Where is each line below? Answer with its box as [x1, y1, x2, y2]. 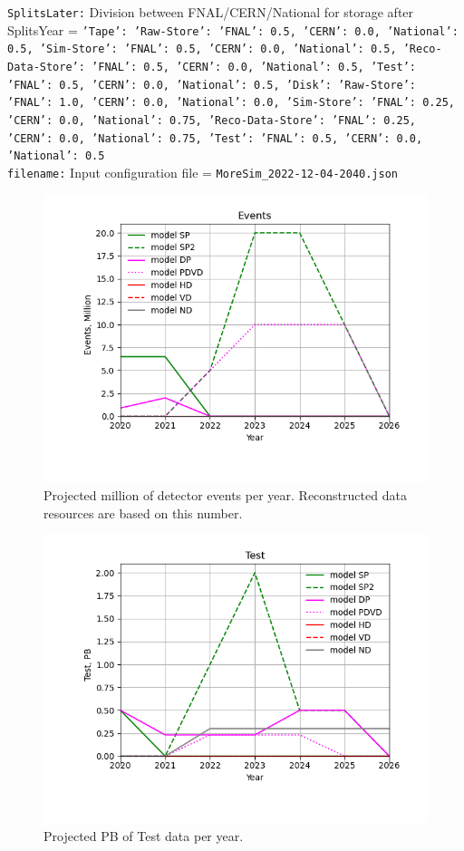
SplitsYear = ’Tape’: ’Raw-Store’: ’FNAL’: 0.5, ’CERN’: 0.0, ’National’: [7, 20, 459, 39]
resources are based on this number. [43, 503, 243, 522]
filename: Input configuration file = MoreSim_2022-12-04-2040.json [7, 162, 399, 181]
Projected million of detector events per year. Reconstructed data [43, 486, 407, 505]
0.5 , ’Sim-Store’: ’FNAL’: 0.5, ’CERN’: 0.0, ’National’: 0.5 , [7, 43, 397, 56]
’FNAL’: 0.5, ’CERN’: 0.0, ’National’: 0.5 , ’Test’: [92, 60, 417, 73]
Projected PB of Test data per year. [43, 826, 244, 845]
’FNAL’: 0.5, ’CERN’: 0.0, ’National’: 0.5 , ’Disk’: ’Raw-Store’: [7, 78, 417, 92]
